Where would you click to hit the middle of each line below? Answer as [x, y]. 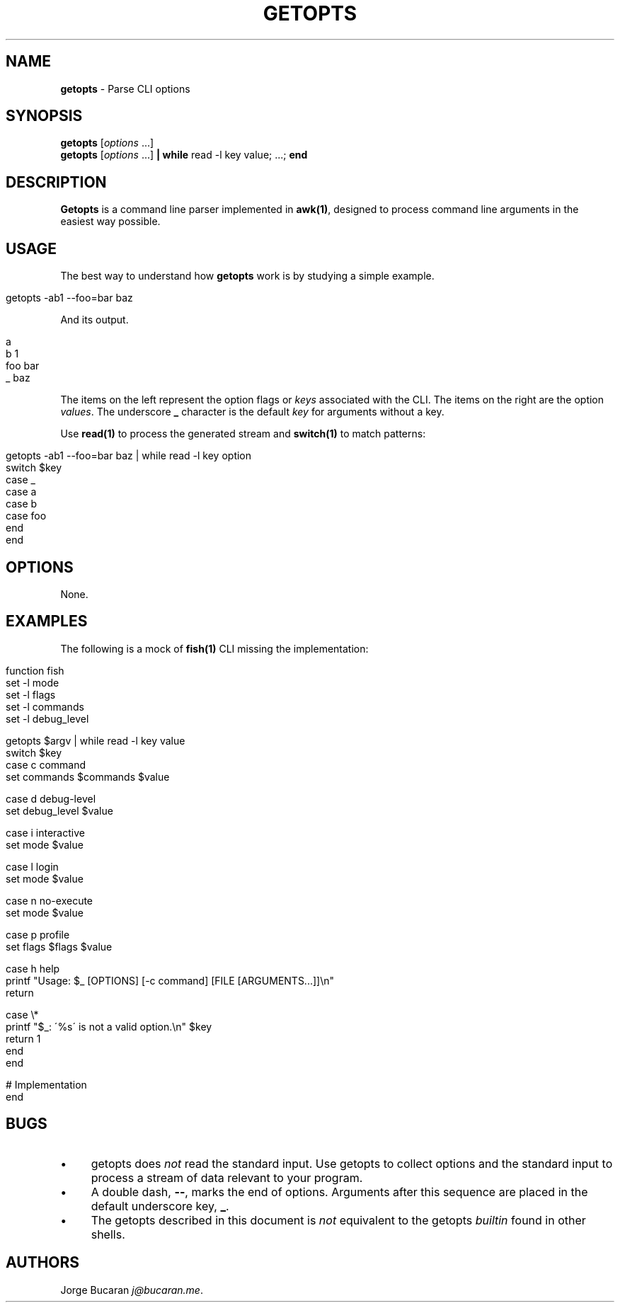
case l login [32, 866]
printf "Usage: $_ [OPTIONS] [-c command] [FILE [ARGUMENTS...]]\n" [170, 980]
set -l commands [45, 706]
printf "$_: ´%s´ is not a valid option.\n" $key [109, 1026]
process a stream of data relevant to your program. [227, 1177]
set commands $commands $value [88, 776]
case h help [33, 968]
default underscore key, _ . [160, 1206]
